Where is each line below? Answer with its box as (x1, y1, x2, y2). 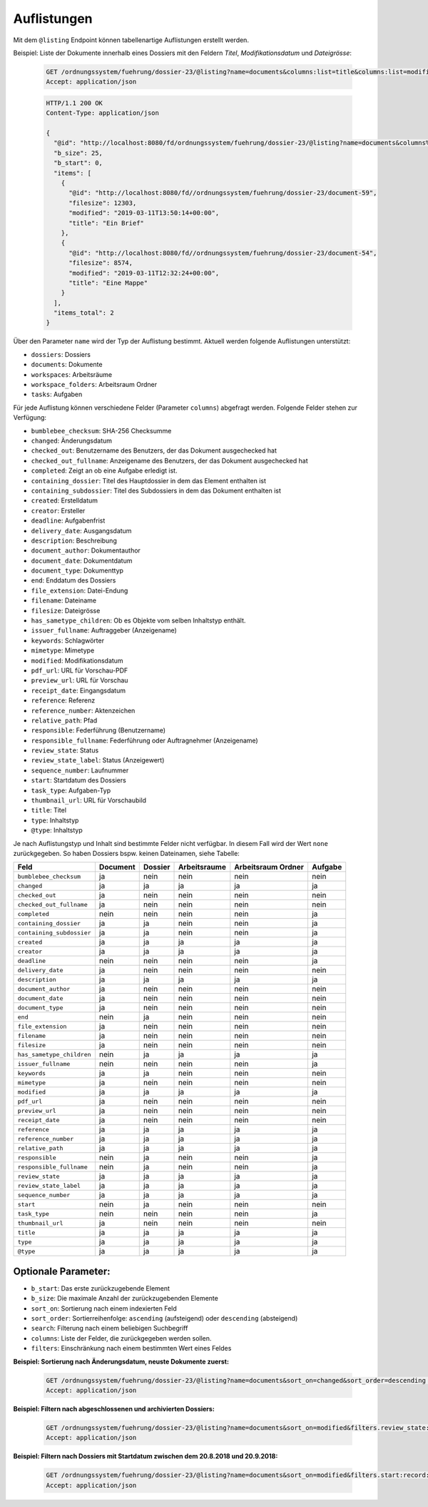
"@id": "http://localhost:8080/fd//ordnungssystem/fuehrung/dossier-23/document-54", (68, 248, 377, 257)
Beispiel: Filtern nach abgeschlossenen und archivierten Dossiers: (13, 1405, 215, 1413)
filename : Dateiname (31, 596, 96, 605)
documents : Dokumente (31, 361, 103, 369)
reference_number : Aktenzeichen (31, 706, 136, 715)
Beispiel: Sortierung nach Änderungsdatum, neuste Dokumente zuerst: (13, 1357, 230, 1366)
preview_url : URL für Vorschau (31, 676, 128, 685)
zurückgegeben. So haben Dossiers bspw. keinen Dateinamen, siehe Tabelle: (13, 850, 240, 857)
